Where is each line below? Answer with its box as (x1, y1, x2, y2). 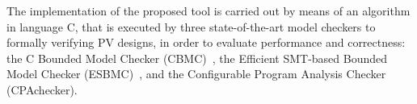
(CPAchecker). (6, 81, 78, 98)
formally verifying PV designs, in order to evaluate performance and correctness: (6, 34, 406, 51)
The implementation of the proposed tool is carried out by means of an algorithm (6, 2, 411, 19)
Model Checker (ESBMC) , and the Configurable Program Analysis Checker (6, 65, 386, 82)
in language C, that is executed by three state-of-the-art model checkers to (6, 18, 376, 35)
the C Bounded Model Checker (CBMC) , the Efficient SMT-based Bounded (6, 49, 388, 66)
